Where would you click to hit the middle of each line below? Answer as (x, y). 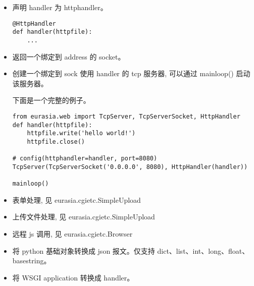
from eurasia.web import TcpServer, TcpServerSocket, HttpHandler (126, 116)
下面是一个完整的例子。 (51, 100)
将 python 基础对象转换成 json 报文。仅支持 (84, 250)
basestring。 (32, 261)
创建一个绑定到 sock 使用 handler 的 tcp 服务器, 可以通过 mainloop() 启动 (131, 73)
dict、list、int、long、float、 (203, 250)
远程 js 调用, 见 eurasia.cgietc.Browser (72, 234)
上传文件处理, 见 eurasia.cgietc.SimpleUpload (84, 217)
